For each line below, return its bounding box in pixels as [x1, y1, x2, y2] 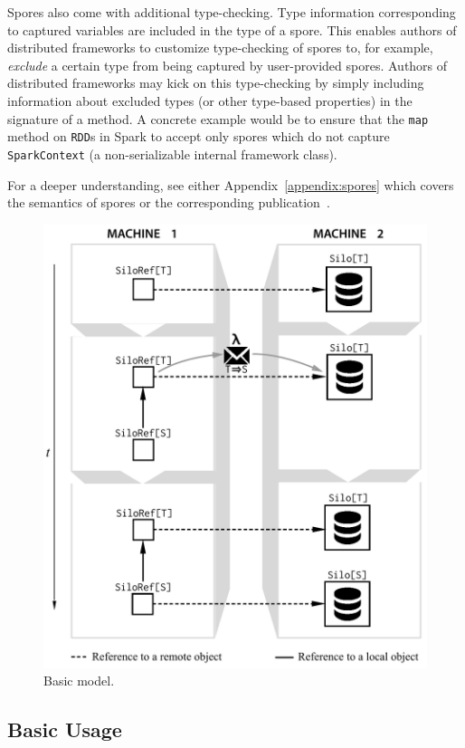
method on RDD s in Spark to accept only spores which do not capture [7, 127, 390, 146]
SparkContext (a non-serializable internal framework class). [7, 144, 337, 163]
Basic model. [43, 671, 115, 690]
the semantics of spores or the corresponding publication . [7, 193, 330, 212]
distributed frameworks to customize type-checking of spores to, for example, [7, 38, 433, 57]
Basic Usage [7, 715, 122, 743]
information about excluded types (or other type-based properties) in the [7, 91, 413, 110]
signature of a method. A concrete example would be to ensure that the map [7, 109, 429, 128]
